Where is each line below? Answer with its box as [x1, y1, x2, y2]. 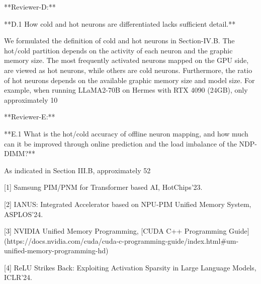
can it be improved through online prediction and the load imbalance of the [4, 138, 237, 149]
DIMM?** [4, 148, 36, 159]
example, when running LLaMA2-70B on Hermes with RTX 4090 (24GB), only [4, 85, 248, 95]
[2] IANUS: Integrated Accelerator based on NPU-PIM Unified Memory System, [4, 198, 251, 209]
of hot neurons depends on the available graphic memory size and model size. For [4, 75, 255, 85]
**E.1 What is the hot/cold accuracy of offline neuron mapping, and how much [4, 128, 248, 138]
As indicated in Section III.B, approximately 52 [4, 165, 151, 175]
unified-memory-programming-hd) [4, 245, 109, 256]
